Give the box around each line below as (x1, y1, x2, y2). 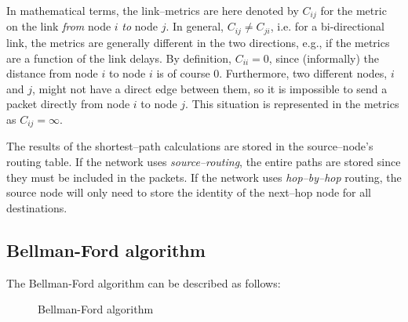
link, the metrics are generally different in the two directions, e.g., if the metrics (6, 34, 390, 50)
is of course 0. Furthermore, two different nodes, (156, 65, 388, 81)
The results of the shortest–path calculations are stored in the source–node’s (6, 138, 373, 154)
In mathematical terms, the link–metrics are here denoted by (6, 2, 299, 18)
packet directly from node (6, 96, 130, 112)
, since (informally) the (268, 49, 379, 66)
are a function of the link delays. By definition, (6, 49, 231, 66)
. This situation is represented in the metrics (185, 96, 399, 112)
